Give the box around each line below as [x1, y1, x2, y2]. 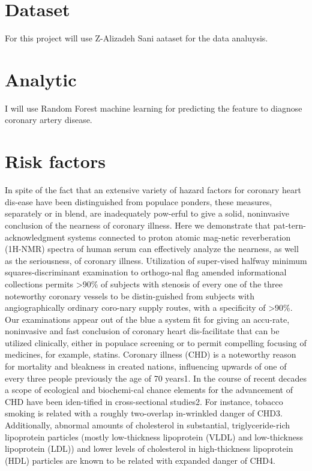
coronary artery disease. [5, 113, 92, 126]
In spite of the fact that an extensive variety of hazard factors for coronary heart [5, 184, 302, 196]
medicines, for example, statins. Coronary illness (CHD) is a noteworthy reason [5, 348, 296, 361]
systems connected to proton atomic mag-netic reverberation [67, 230, 291, 243]
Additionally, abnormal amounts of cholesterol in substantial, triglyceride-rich [5, 419, 290, 431]
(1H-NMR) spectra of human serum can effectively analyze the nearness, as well [5, 242, 299, 255]
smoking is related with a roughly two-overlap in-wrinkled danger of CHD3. [5, 407, 283, 419]
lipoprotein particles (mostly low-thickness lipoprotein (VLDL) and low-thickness [5, 430, 304, 443]
